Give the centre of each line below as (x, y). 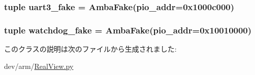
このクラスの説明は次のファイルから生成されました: (90, 49)
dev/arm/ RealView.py (39, 66)
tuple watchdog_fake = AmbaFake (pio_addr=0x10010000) (128, 30)
